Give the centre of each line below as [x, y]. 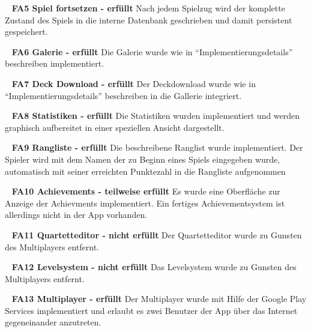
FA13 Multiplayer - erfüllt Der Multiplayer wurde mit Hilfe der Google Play [159, 299]
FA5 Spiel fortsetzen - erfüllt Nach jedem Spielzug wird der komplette [148, 8]
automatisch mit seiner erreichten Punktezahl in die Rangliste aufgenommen [145, 171]
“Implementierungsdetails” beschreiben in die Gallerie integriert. [123, 95]
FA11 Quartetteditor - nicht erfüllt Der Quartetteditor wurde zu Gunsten [157, 234]
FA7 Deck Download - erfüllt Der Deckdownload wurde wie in [134, 83]
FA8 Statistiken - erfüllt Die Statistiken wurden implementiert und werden [156, 116]
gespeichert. [26, 32]
